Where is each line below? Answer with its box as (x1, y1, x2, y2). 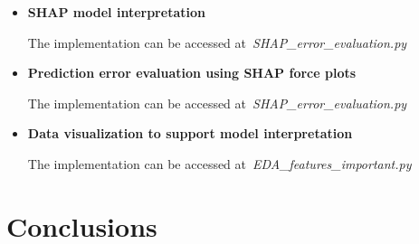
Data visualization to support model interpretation (27, 124, 353, 143)
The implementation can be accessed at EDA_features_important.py (27, 154, 412, 173)
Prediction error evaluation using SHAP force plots (27, 63, 357, 82)
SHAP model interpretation (27, 3, 205, 21)
